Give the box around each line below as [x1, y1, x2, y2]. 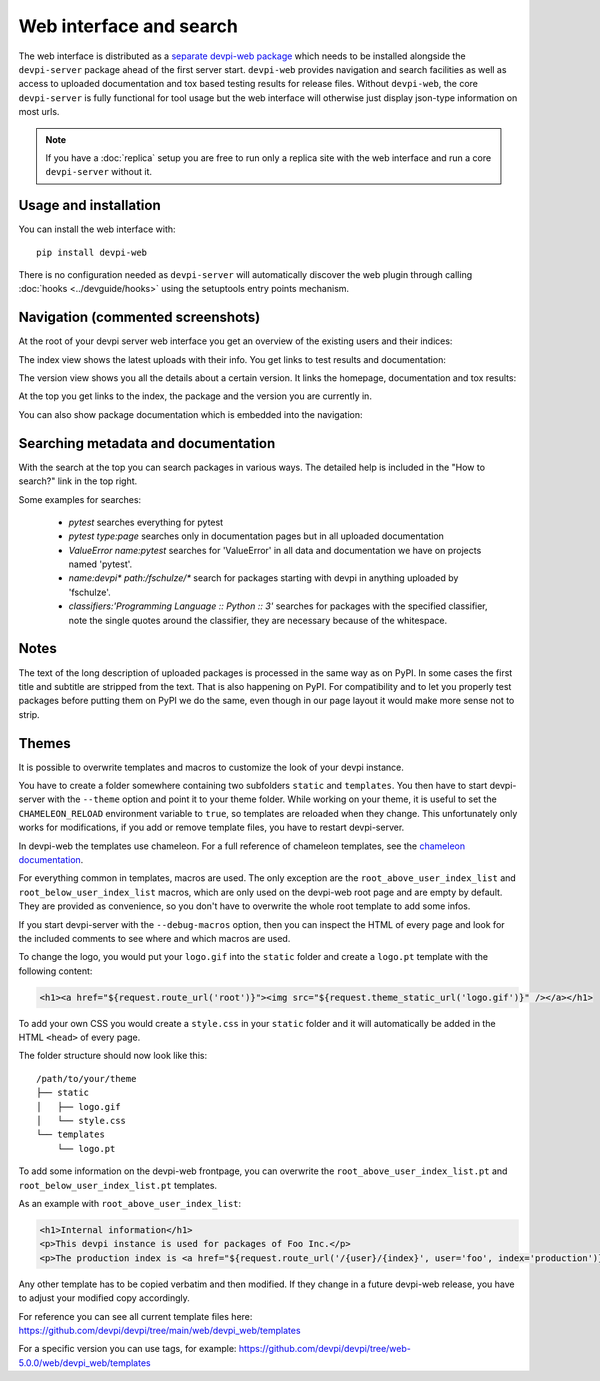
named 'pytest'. [68, 558, 133, 570]
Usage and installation [18, 197, 161, 214]
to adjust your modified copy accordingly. [18, 1292, 190, 1304]
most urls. [18, 106, 60, 118]
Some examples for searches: [18, 493, 142, 505]
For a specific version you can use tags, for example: [18, 1343, 237, 1355]
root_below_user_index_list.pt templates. [18, 1179, 218, 1191]
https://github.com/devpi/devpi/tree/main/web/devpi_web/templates [18, 1324, 301, 1336]
